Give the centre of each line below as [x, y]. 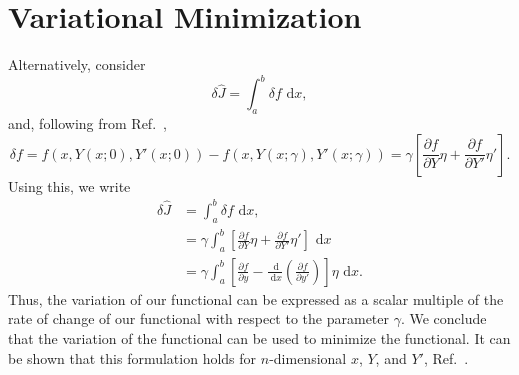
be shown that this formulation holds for [132, 357]
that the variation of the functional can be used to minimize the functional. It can [259, 338]
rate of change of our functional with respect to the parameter [198, 318]
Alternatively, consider [77, 64]
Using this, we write [69, 185]
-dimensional [308, 357]
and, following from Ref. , [87, 123]
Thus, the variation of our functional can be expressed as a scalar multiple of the [256, 298]
